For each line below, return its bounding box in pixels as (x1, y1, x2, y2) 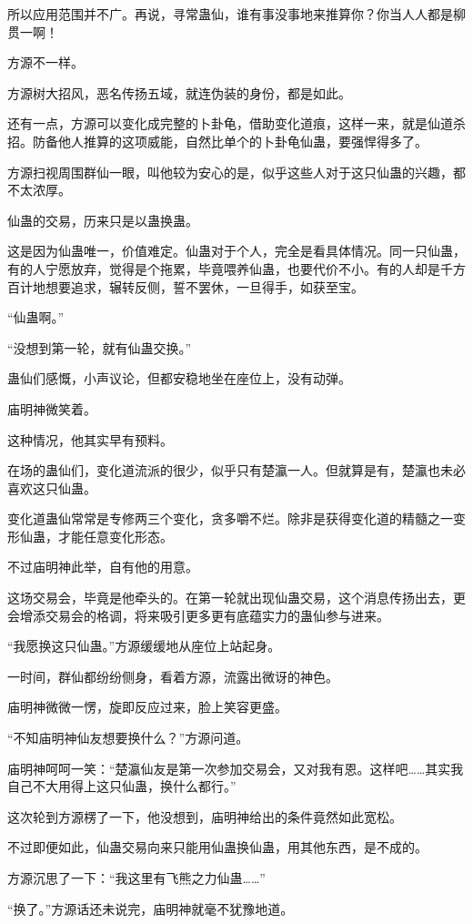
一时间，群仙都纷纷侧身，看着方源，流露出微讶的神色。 (7, 666, 338, 685)
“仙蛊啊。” (7, 308, 65, 327)
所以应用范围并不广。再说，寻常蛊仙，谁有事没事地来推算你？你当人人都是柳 (7, 5, 466, 23)
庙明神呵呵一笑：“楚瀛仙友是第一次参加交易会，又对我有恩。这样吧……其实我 (7, 758, 464, 777)
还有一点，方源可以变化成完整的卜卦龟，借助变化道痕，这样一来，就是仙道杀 (7, 114, 466, 133)
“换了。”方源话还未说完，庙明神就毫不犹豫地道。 (7, 899, 294, 918)
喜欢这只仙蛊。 (7, 478, 96, 497)
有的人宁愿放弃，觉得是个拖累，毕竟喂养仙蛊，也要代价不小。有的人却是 (7, 259, 440, 278)
